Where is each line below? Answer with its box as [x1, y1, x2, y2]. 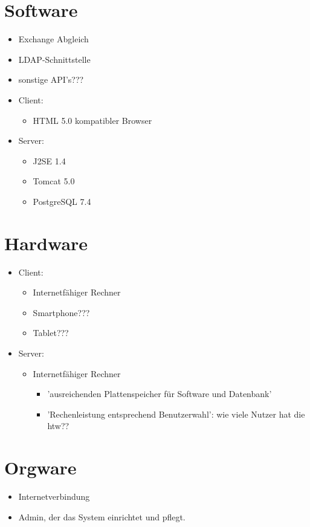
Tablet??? [33, 326, 69, 339]
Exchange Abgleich [18, 33, 89, 45]
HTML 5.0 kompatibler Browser [33, 114, 152, 126]
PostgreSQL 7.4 [33, 195, 91, 207]
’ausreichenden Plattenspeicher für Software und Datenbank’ [47, 387, 272, 400]
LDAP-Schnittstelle [18, 53, 91, 65]
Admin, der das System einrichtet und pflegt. [18, 510, 186, 523]
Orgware [4, 455, 77, 480]
